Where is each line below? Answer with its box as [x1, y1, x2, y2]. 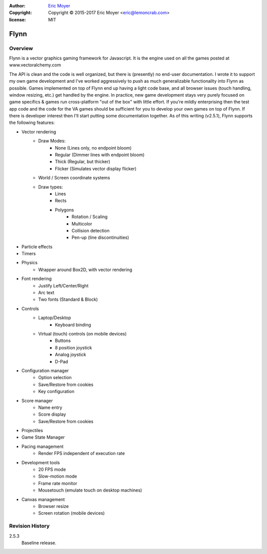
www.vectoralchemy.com [9, 62, 61, 68]
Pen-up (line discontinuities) [72, 234, 130, 240]
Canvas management [21, 496, 65, 502]
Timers [21, 251, 36, 257]
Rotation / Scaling [72, 214, 108, 220]
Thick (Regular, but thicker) [55, 159, 111, 165]
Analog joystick [55, 352, 87, 358]
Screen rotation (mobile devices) [38, 510, 105, 516]
